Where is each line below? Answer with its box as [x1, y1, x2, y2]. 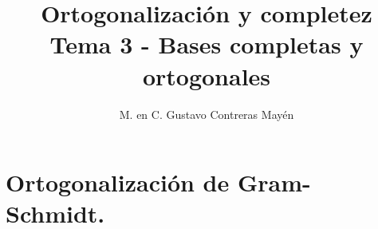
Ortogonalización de [6, 166, 230, 199]
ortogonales [142, 59, 271, 92]
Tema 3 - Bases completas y [49, 28, 364, 61]
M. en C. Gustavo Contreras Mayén [119, 105, 294, 122]
